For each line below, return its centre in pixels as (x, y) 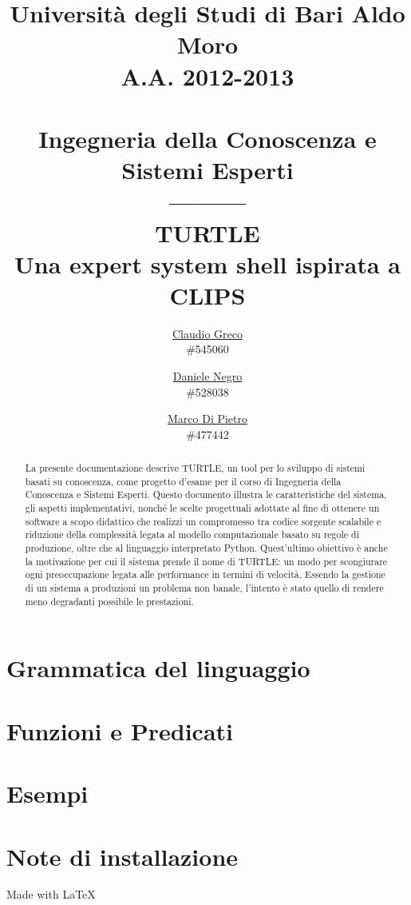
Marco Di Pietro (207, 419)
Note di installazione (123, 856)
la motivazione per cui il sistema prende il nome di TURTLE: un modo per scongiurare (206, 561)
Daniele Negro (207, 376)
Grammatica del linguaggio (158, 668)
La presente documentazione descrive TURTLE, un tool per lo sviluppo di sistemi (195, 468)
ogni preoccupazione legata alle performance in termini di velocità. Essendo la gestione (205, 574)
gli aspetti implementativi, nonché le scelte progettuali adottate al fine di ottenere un (202, 508)
